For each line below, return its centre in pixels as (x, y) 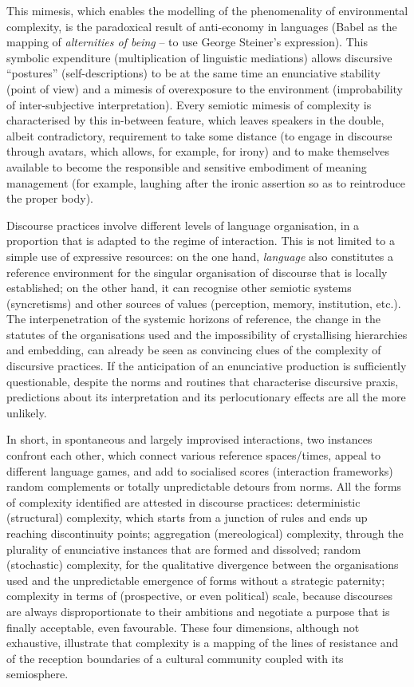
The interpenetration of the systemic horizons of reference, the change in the (194, 319)
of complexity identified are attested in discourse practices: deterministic (183, 501)
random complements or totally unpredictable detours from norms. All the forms (204, 486)
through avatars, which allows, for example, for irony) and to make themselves (198, 151)
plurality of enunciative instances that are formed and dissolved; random (184, 549)
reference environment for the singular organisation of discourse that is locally (197, 272)
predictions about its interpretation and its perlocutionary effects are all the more (206, 397)
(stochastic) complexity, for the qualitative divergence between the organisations (203, 565)
